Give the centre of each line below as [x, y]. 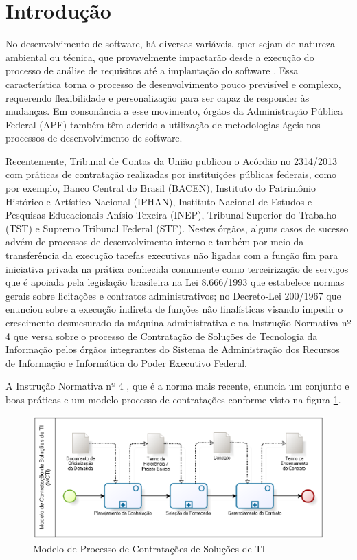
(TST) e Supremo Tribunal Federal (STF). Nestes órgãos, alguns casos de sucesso [177, 228]
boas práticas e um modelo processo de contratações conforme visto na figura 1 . [173, 399]
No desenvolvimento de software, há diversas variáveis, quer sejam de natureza [171, 44]
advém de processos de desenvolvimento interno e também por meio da [155, 242]
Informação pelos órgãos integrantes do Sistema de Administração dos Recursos [173, 349]
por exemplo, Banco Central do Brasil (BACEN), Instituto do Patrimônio [161, 188]
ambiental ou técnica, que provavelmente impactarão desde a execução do [160, 57]
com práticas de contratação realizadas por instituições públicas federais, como [171, 174]
